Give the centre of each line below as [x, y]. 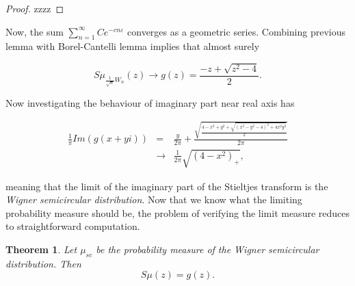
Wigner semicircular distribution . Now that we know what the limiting [154, 199]
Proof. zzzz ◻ [35, 8]
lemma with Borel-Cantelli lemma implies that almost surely [133, 46]
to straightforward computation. [73, 226]
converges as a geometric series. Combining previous [237, 31]
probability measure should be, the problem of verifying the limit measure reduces [178, 212]
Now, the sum [35, 31]
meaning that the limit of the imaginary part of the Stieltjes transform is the [167, 186]
